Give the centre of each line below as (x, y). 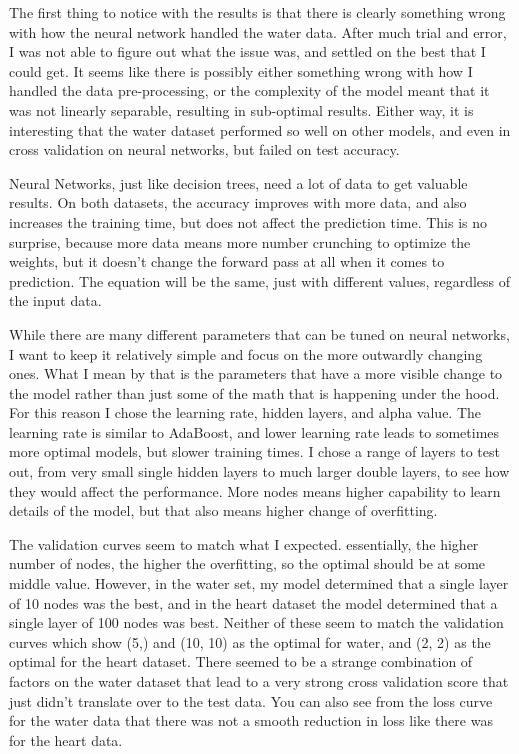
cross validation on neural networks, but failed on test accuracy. (204, 149)
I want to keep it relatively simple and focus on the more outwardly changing (246, 353)
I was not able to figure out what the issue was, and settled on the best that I (247, 51)
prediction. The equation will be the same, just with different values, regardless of (260, 280)
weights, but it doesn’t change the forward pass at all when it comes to (227, 261)
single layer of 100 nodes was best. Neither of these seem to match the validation (256, 622)
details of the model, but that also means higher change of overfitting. (223, 510)
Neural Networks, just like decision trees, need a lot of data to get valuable (238, 182)
